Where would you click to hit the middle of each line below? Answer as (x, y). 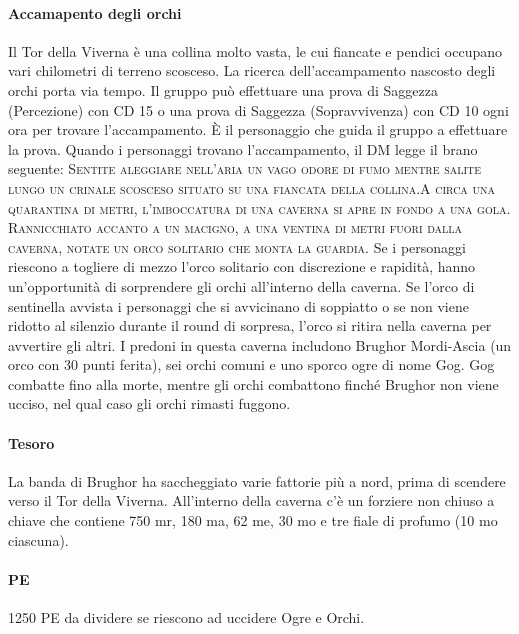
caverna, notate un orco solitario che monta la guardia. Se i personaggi (237, 246)
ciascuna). (38, 539)
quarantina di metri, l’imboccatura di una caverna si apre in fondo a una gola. (259, 207)
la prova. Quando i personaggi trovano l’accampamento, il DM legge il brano (243, 148)
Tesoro (31, 442)
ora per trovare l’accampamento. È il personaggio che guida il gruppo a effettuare (258, 129)
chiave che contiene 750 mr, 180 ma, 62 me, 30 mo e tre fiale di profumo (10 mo (253, 520)
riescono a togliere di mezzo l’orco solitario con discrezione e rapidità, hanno (242, 266)
